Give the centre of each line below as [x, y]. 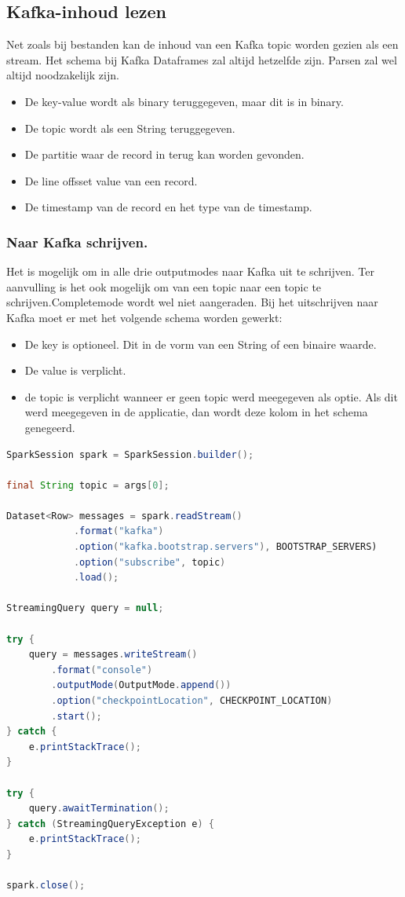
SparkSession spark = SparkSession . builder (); [130, 454]
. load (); [96, 578]
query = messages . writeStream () [113, 655]
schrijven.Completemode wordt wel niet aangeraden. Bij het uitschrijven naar [192, 302]
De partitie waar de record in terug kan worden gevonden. [164, 154]
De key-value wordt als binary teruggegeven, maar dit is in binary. [184, 101]
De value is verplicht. [75, 370]
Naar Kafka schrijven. [77, 242]
